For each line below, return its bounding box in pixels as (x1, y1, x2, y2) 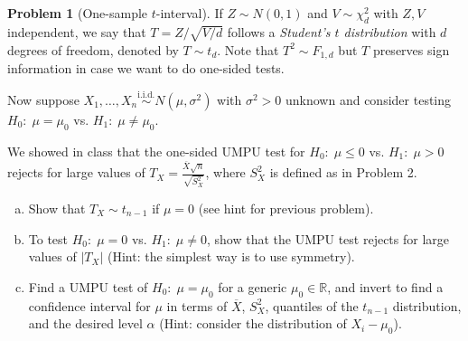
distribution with (343, 22, 436, 41)
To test (28, 229, 69, 248)
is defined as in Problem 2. (269, 163, 417, 182)
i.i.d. (137, 90, 155, 100)
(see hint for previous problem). (198, 198, 374, 217)
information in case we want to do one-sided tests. (7, 59, 285, 78)
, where (205, 163, 246, 182)
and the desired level (28, 314, 143, 333)
